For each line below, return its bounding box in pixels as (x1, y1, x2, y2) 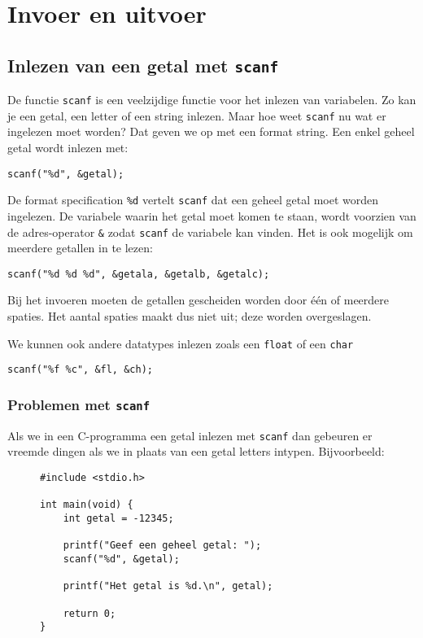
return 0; (63, 607, 116, 619)
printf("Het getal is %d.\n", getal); (63, 580, 273, 592)
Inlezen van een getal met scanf (7, 52, 279, 77)
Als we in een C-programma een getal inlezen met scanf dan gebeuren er (7, 426, 373, 444)
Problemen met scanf (7, 394, 150, 414)
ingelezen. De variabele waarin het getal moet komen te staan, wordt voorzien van (7, 207, 416, 224)
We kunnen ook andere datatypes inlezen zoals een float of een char (7, 334, 354, 352)
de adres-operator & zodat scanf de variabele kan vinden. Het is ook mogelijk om (7, 223, 413, 240)
